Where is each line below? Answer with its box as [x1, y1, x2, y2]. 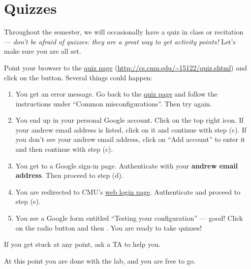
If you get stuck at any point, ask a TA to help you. [4, 239, 160, 249]
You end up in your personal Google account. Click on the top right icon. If [15, 115, 244, 125]
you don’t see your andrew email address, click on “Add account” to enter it [15, 134, 246, 144]
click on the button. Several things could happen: [4, 72, 153, 82]
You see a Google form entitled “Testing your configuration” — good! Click [15, 213, 243, 223]
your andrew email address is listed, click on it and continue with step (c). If [15, 124, 247, 134]
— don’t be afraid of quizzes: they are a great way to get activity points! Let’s [4, 36, 236, 46]
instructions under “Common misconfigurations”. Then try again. [15, 98, 212, 108]
